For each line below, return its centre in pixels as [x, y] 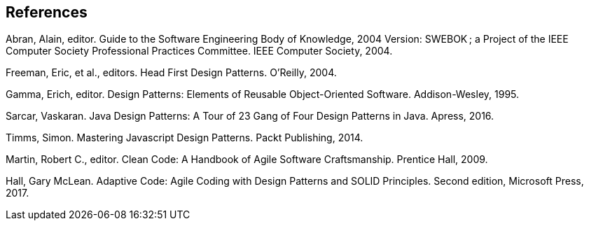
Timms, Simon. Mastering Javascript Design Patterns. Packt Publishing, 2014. [185, 138]
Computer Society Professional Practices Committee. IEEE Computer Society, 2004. [199, 51]
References [47, 12]
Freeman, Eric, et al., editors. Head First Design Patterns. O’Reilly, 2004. [171, 73]
